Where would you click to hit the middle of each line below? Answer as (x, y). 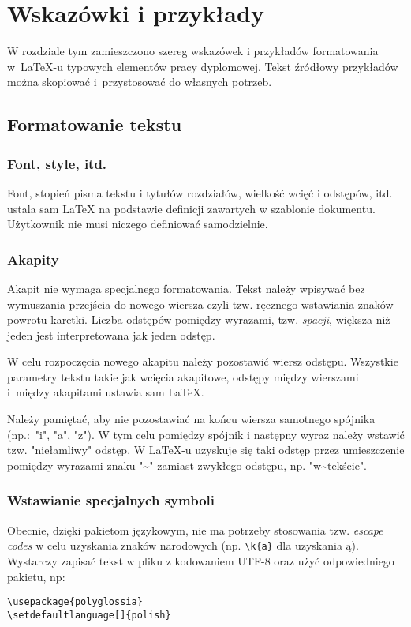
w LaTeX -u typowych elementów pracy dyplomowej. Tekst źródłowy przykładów (203, 66)
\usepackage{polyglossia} (75, 602)
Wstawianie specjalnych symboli (111, 500)
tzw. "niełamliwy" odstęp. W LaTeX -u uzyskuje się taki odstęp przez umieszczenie (206, 450)
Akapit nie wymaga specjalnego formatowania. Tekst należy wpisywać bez (186, 288)
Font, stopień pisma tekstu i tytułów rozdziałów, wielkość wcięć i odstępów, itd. (200, 192)
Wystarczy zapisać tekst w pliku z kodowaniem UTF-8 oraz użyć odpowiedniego (201, 560)
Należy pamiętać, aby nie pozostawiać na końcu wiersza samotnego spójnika (191, 419)
